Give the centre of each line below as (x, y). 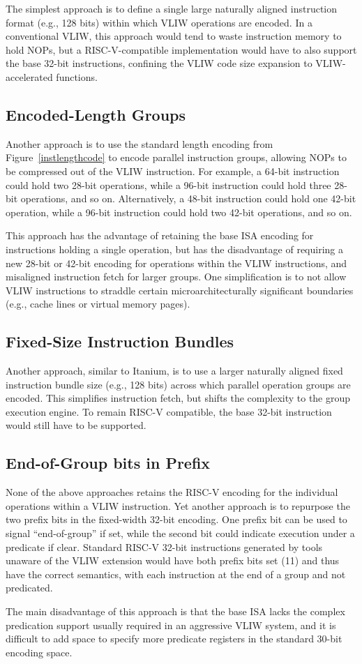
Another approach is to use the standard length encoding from (139, 143)
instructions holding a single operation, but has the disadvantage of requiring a (174, 249)
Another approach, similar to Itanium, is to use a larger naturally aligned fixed (174, 371)
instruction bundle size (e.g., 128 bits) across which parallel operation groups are (178, 384)
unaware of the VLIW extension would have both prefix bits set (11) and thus (173, 560)
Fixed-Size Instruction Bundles (120, 341)
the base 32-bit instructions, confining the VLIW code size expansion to (159, 63)
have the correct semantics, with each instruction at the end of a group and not (176, 574)
